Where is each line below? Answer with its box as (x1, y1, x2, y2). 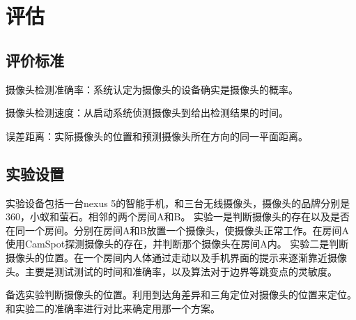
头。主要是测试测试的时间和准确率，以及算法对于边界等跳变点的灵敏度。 (6, 264, 337, 278)
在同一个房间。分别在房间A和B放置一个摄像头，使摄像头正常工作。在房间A (6, 222, 349, 237)
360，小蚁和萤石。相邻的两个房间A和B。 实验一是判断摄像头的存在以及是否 (6, 209, 350, 224)
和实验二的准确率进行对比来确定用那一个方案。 (6, 300, 220, 315)
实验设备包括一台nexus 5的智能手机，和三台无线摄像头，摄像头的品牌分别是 (6, 195, 350, 210)
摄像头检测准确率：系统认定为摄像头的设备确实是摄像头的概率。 (6, 82, 298, 96)
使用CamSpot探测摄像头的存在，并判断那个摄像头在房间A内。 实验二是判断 (6, 236, 349, 251)
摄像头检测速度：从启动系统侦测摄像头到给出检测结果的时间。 (6, 105, 288, 120)
